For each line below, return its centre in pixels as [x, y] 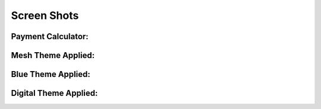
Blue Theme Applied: [51, 74]
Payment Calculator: [50, 36]
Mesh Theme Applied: [53, 55]
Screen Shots [45, 15]
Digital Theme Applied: [54, 93]
